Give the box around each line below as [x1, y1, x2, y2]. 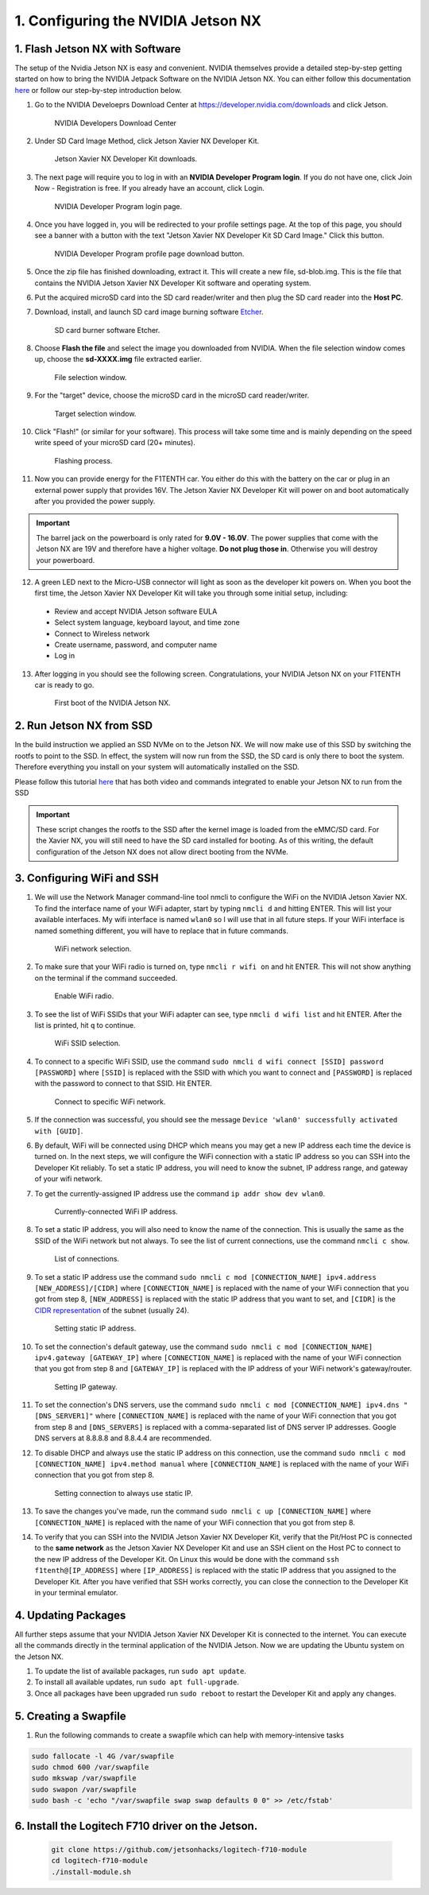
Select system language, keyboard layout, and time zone [54, 618, 240, 627]
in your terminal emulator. [34, 1587, 118, 1597]
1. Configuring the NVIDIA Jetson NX [14, 12, 262, 29]
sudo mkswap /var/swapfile [31, 1773, 137, 1783]
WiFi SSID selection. [54, 1038, 121, 1048]
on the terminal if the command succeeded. [34, 973, 178, 982]
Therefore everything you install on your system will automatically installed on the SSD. [14, 762, 300, 772]
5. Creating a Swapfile [14, 1709, 126, 1723]
